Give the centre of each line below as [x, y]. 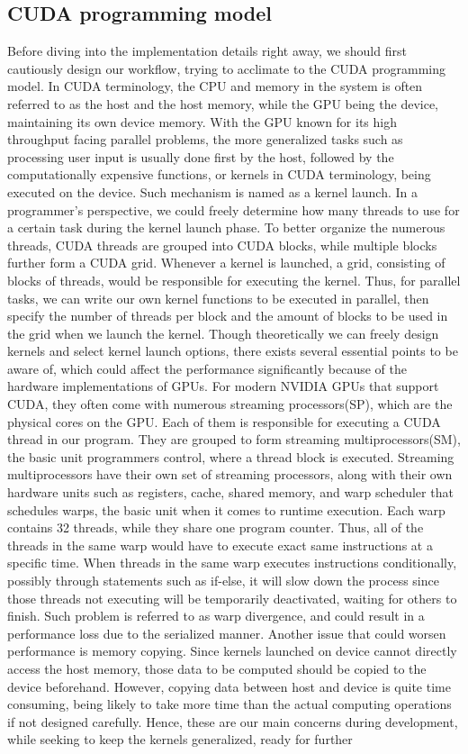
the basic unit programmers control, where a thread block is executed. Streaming [231, 456]
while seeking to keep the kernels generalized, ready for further [180, 739]
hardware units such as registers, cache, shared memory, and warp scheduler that [230, 492]
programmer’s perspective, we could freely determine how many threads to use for [234, 209]
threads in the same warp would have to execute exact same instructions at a [220, 545]
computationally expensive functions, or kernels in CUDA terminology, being [219, 174]
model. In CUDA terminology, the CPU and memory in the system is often [215, 86]
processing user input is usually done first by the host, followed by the [201, 156]
